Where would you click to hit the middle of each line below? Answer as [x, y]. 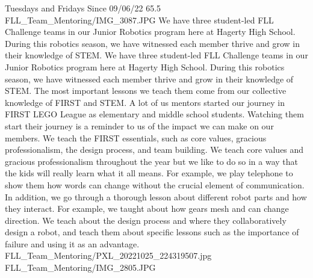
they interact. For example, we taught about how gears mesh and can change [147, 209]
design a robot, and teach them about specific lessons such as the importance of [152, 232]
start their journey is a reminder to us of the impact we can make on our [139, 125]
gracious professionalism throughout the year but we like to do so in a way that [152, 161]
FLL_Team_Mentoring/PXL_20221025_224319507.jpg [108, 255]
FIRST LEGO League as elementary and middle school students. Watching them [154, 114]
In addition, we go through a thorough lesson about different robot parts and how [156, 196]
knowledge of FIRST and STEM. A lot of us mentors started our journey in [145, 102]
